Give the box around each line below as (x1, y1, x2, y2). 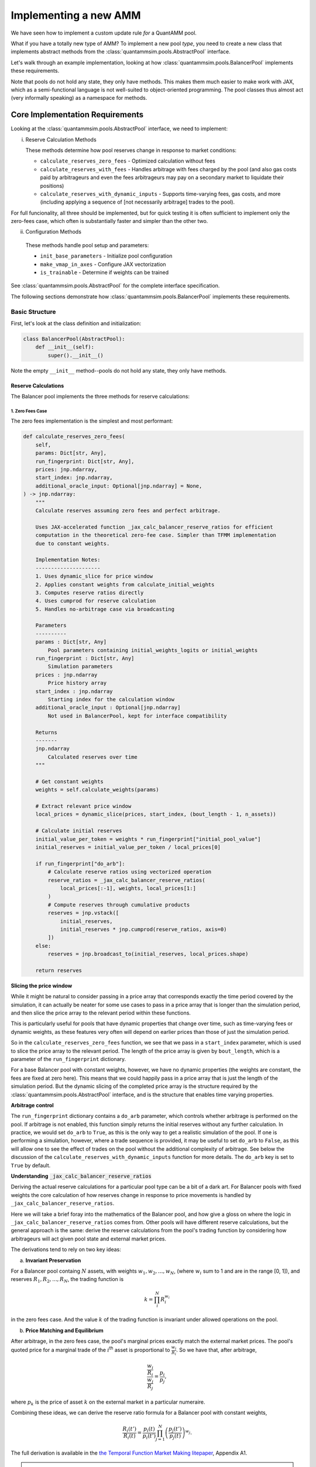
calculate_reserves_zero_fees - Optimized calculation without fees (40, 157, 216, 164)
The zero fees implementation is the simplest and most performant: (11, 417, 173, 425)
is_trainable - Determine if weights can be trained (40, 269, 169, 276)
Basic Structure (11, 307, 56, 316)
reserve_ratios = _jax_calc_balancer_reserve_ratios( (47, 877, 205, 883)
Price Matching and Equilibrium (25, 1327, 104, 1334)
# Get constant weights (35, 778, 104, 785)
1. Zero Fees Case (11, 408, 47, 414)
